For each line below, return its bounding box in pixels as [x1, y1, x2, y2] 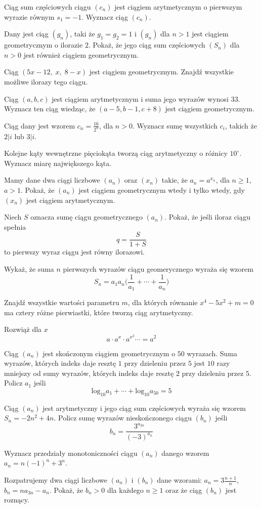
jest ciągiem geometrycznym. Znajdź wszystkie [89, 66, 234, 77]
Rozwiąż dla [4, 324, 42, 334]
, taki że [70, 28, 95, 39]
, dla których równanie [127, 297, 198, 308]
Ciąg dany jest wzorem [4, 120, 75, 131]
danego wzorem [161, 447, 209, 458]
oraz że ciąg [165, 484, 202, 495]
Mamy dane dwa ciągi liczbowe [4, 175, 100, 185]
